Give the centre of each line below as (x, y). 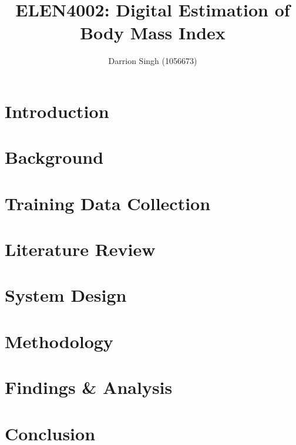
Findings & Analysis (89, 387)
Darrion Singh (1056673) (153, 61)
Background (54, 157)
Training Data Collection (108, 203)
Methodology (59, 341)
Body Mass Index (153, 33)
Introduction (57, 111)
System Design (66, 295)
